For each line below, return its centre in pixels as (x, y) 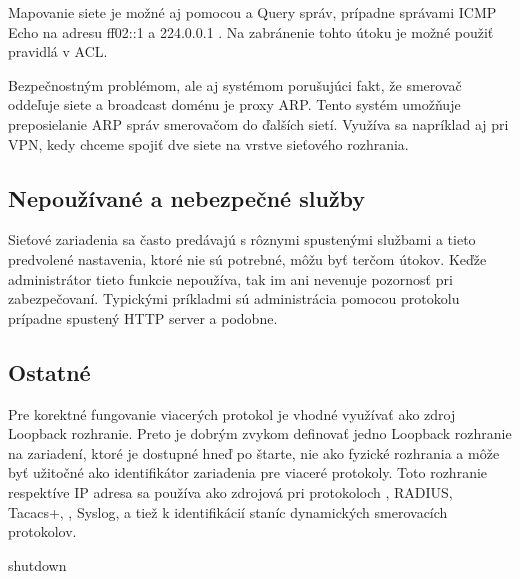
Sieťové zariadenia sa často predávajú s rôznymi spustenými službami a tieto (242, 239)
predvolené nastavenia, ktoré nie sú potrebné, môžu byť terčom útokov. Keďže (247, 258)
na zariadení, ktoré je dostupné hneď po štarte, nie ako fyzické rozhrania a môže (254, 452)
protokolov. (42, 531)
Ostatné (49, 371)
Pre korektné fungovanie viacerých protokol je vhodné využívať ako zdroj (232, 413)
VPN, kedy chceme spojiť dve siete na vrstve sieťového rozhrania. (208, 143)
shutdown (37, 564)
